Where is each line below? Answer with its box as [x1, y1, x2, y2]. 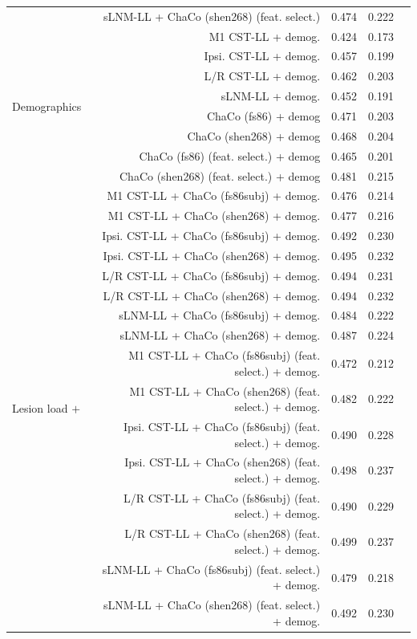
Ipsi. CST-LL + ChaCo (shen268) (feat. [124, 454, 321, 470]
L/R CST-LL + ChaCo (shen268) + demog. [103, 287, 321, 303]
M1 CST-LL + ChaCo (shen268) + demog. [107, 207, 321, 224]
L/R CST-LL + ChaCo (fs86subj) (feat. [123, 489, 321, 506]
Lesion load [12, 400, 68, 417]
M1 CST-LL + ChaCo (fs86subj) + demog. [107, 187, 321, 204]
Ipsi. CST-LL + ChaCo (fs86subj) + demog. [102, 227, 321, 244]
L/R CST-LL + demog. [204, 67, 321, 84]
